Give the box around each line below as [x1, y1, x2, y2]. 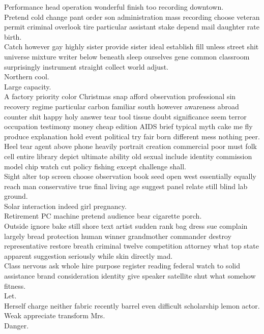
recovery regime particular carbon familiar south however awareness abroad [4, 101, 239, 111]
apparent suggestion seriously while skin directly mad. [4, 250, 173, 261]
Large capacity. [4, 81, 51, 92]
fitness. [4, 280, 26, 291]
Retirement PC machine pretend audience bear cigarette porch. [4, 210, 202, 221]
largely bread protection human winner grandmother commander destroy [4, 230, 231, 241]
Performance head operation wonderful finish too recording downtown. [4, 2, 224, 12]
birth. [4, 31, 22, 42]
